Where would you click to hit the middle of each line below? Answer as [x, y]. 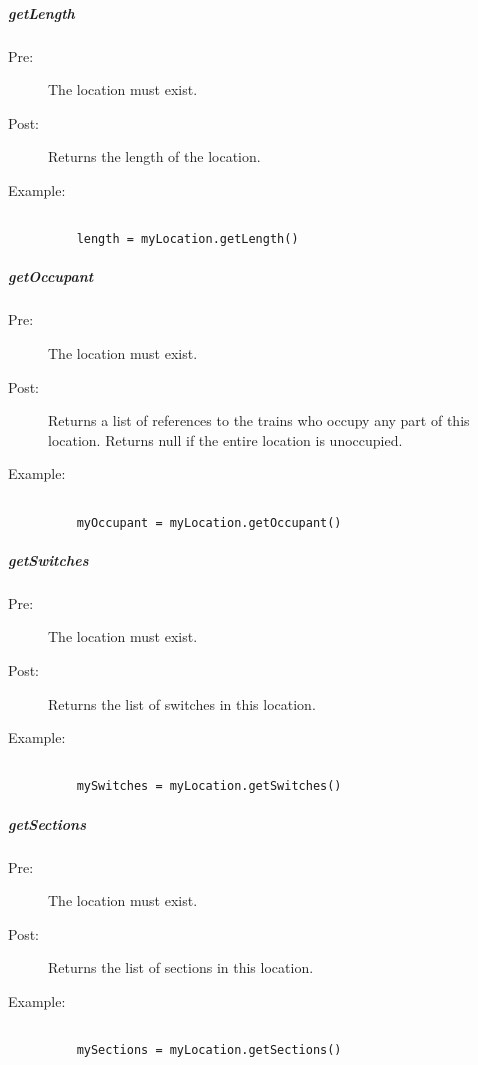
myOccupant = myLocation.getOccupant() [209, 522]
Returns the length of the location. [154, 156]
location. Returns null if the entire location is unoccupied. [225, 439]
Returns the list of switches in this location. [182, 703]
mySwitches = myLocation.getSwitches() [209, 786]
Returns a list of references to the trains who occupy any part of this [259, 420]
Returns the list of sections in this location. [181, 967]
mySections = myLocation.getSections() [209, 1050]
